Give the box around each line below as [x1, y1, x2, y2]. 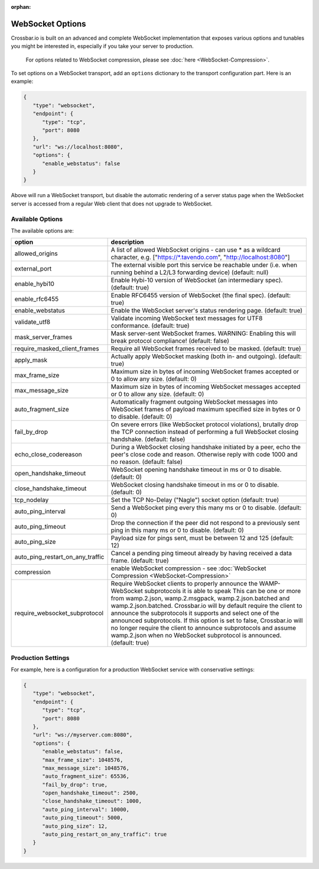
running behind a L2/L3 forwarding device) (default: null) [110, 268, 269, 276]
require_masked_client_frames [14, 345, 100, 353]
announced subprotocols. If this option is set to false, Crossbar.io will [110, 616, 303, 625]
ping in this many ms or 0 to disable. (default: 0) [110, 526, 245, 535]
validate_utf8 [14, 318, 50, 326]
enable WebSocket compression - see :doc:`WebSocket [110, 564, 266, 572]
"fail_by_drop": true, [42, 781, 108, 788]
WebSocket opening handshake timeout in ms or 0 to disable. [110, 465, 282, 474]
